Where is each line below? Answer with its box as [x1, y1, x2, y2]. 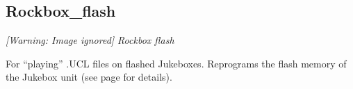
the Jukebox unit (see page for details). [6, 70, 172, 84]
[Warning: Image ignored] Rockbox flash [6, 33, 174, 47]
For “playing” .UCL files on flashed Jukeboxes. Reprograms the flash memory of [6, 56, 347, 70]
